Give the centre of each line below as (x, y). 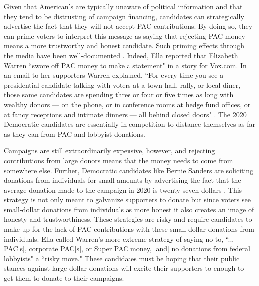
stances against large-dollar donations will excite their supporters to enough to (124, 268)
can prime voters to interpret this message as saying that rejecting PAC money (125, 36)
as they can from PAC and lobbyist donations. (75, 134)
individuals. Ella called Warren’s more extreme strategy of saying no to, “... (119, 238)
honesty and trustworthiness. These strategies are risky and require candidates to (128, 219)
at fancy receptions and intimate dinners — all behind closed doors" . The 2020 (125, 114)
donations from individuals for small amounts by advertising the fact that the (123, 180)
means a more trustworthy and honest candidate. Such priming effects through (124, 46)
